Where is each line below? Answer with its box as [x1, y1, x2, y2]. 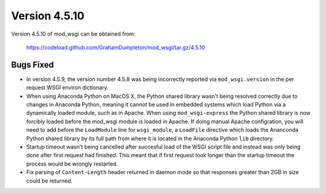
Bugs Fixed [11, 59, 54, 70]
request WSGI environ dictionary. [26, 84, 109, 91]
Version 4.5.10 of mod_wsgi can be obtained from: [11, 30, 136, 37]
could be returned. [26, 177, 72, 184]
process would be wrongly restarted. [26, 160, 118, 167]
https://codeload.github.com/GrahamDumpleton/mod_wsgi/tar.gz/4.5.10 [26, 44, 205, 51]
